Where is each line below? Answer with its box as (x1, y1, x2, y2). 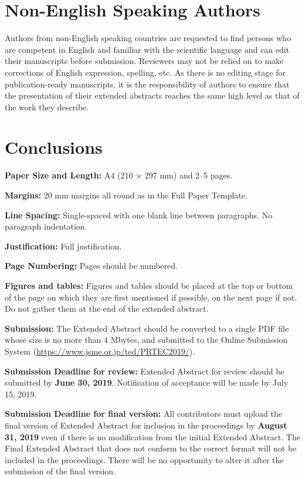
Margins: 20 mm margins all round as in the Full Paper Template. (5, 189, 248, 201)
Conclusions (5, 135, 103, 159)
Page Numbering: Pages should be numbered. (5, 259, 178, 272)
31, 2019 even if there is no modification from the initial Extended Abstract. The (5, 430, 300, 443)
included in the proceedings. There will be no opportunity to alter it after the (5, 453, 284, 465)
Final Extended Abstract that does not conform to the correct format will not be (5, 442, 297, 454)
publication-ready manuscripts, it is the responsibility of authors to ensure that (5, 77, 290, 90)
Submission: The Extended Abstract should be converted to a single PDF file (5, 322, 289, 334)
